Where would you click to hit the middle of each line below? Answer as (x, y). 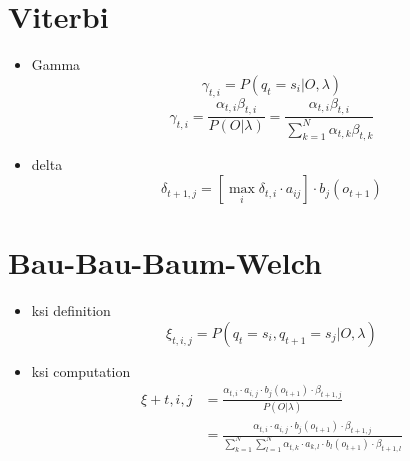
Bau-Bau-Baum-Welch (165, 262)
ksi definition (71, 310)
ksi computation (81, 370)
